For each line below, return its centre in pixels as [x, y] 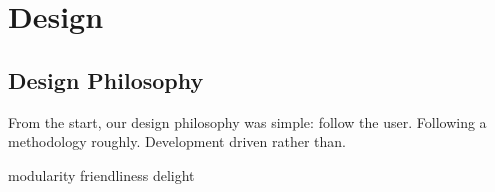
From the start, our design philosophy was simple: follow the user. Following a [247, 121]
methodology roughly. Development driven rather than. [177, 141]
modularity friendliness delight [101, 174]
